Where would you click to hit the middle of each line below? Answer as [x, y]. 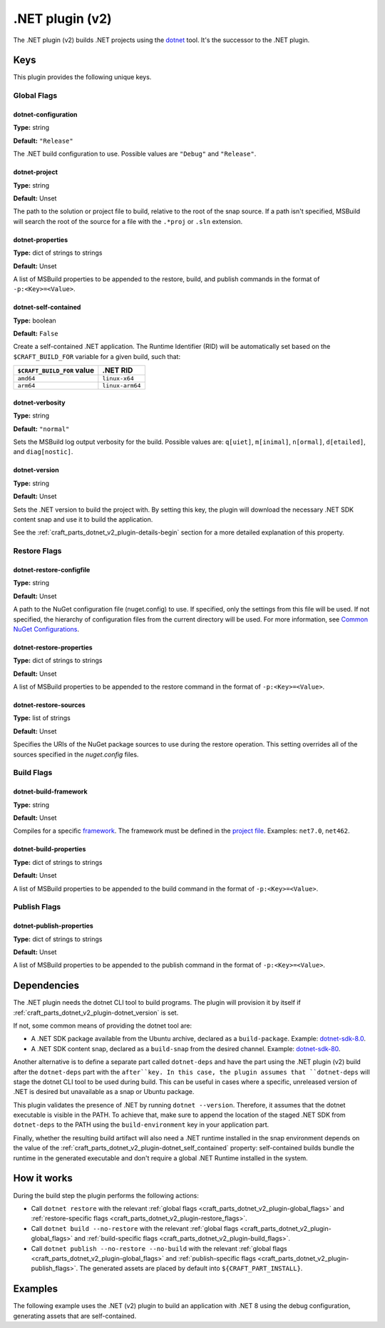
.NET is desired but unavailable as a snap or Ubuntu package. [104, 1092]
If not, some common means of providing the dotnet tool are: [103, 1025]
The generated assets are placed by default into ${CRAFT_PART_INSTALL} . [191, 1268]
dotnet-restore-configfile [52, 569]
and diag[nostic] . [43, 452]
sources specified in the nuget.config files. [76, 754]
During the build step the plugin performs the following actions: [106, 1195]
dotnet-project [36, 172]
